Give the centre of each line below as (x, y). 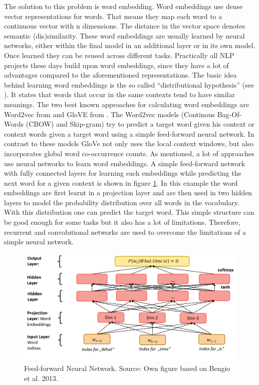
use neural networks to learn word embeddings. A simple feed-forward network (124, 163)
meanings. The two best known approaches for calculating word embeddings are (126, 104)
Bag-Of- (229, 114)
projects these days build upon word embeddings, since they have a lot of (116, 65)
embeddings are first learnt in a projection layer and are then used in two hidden (128, 193)
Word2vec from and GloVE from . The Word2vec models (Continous (110, 114)
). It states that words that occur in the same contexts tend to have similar (119, 94)
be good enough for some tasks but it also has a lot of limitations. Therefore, (122, 222)
